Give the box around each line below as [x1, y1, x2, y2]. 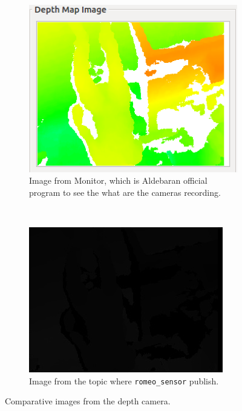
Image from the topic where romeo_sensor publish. [29, 374, 219, 387]
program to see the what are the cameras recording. [29, 186, 221, 198]
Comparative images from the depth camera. [5, 395, 171, 407]
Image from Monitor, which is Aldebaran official [29, 174, 208, 187]
